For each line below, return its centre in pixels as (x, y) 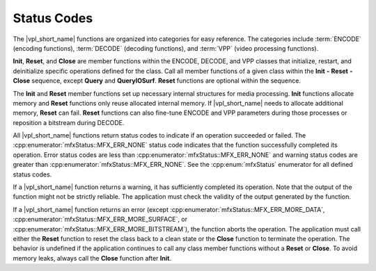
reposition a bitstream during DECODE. (69, 122)
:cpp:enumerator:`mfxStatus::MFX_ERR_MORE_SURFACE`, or (100, 220)
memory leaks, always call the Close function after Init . (92, 258)
